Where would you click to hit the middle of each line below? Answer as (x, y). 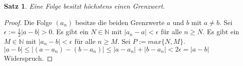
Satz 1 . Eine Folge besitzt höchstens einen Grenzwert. (85, 6)
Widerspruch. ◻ (28, 58)
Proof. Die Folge (28, 22)
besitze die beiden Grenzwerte (120, 22)
